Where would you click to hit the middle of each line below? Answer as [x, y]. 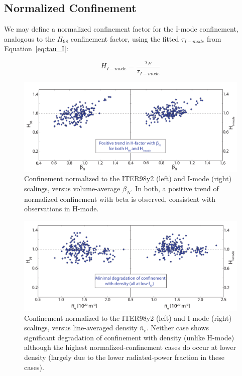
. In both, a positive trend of [175, 188]
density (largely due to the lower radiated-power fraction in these [124, 357]
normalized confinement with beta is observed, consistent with [120, 199]
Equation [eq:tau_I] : [36, 48]
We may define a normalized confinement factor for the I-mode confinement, [121, 29]
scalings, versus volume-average [72, 188]
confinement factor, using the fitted [125, 38]
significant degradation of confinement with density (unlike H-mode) [129, 337]
